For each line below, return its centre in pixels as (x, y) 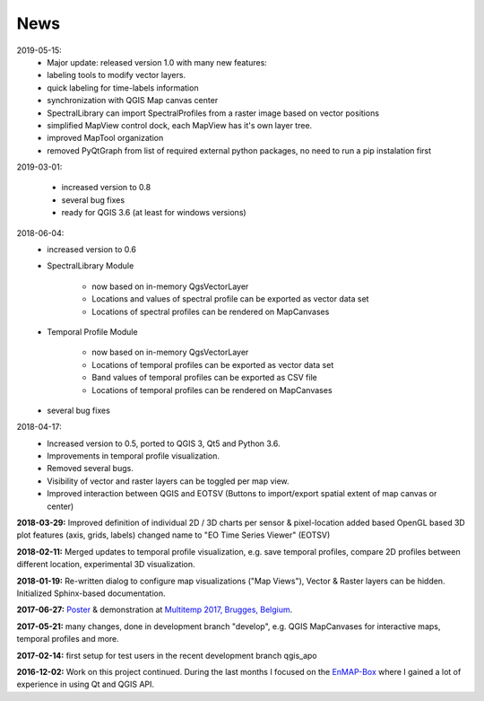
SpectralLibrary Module (91, 266)
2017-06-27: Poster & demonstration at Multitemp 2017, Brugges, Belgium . (155, 609)
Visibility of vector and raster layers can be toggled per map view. (169, 481)
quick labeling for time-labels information (123, 88)
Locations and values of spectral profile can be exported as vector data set (230, 299)
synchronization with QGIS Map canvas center (133, 101)
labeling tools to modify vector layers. (117, 75)
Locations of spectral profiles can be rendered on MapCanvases (211, 311)
